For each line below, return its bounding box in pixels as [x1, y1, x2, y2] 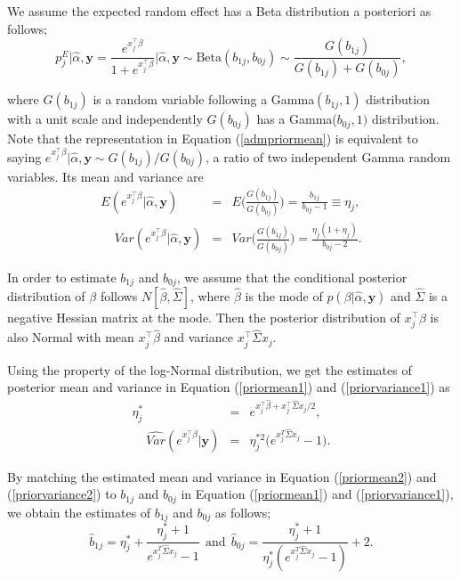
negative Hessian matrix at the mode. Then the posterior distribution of [7, 308, 400, 327]
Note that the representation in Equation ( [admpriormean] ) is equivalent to [7, 129, 418, 148]
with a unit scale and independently [7, 110, 203, 128]
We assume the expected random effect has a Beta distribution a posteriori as [7, 2, 432, 20]
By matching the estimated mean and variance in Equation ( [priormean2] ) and [7, 467, 437, 485]
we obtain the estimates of [7, 502, 151, 521]
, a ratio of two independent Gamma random [205, 147, 451, 166]
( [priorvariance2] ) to [7, 485, 117, 503]
